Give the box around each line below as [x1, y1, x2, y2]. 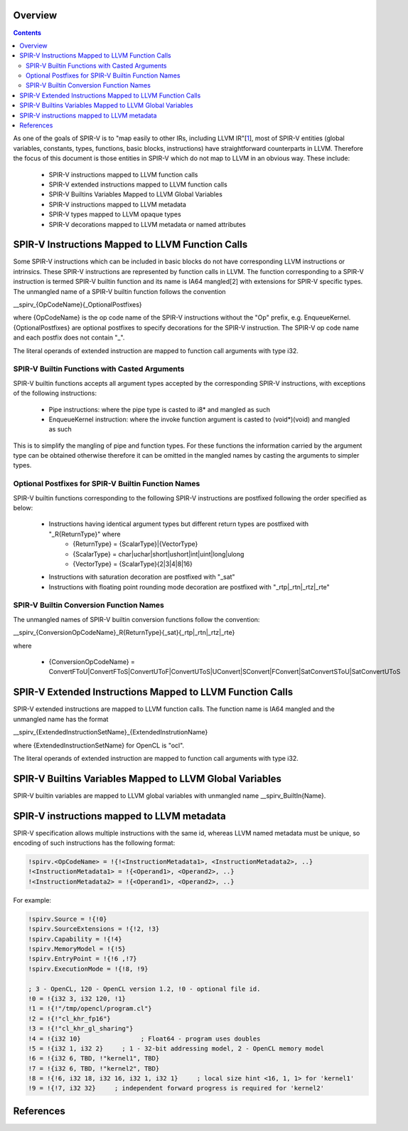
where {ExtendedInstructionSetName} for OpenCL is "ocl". [13, 741, 185, 749]
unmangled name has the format [13, 715, 109, 723]
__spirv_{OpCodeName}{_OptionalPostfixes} [13, 300, 142, 309]
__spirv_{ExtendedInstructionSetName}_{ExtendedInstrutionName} [13, 728, 208, 737]
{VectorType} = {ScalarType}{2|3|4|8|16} [73, 559, 193, 568]
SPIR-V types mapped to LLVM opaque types [48, 210, 181, 219]
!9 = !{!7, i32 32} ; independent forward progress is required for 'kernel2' [28, 1084, 325, 1093]
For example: [13, 895, 52, 904]
